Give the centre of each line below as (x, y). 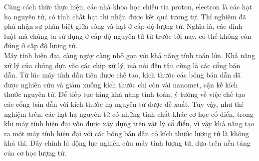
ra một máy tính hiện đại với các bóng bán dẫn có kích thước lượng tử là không (127, 133)
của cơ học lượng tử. (35, 152)
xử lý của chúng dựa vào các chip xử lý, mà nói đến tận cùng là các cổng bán (122, 65)
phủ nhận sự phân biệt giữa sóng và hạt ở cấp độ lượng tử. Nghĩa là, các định (123, 26)
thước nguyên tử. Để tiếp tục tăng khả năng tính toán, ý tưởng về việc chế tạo (125, 94)
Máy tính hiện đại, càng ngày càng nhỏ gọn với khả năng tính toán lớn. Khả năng (130, 55)
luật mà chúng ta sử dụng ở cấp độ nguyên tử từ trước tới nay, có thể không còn (128, 36)
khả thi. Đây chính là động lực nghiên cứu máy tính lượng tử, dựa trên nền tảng (127, 143)
